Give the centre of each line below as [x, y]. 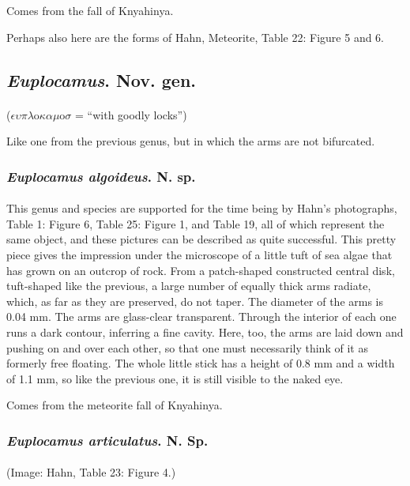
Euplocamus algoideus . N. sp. [101, 176]
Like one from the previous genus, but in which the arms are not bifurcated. [191, 141]
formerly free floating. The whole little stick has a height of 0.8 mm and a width [201, 363]
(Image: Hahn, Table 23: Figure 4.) [91, 472]
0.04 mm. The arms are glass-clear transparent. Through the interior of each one [201, 316]
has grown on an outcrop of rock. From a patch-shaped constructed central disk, [201, 270]
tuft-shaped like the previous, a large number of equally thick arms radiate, [189, 286]
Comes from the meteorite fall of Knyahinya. [115, 405]
